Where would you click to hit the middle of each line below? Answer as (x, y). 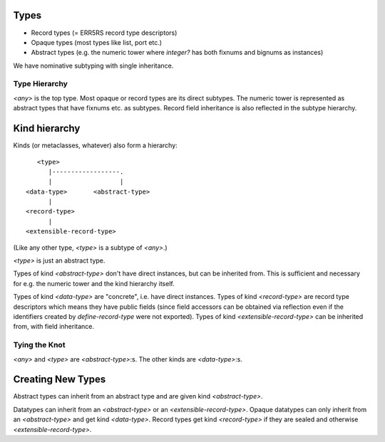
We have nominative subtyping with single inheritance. (93, 65)
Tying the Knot (39, 345)
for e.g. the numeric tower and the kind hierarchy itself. (94, 283)
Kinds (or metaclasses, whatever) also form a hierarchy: (95, 145)
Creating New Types (60, 380)
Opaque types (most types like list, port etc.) (97, 42)
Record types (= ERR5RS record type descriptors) (104, 33)
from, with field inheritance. (54, 327)
